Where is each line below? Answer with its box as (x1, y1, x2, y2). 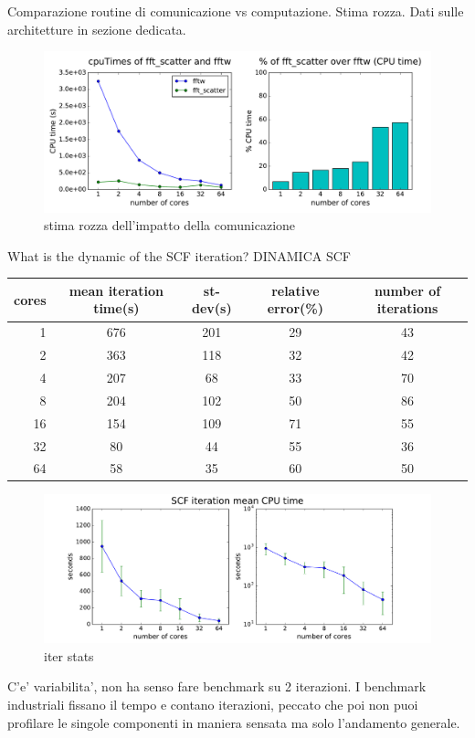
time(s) (93, 299, 140, 318)
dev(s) (191, 299, 232, 318)
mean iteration (69, 280, 164, 300)
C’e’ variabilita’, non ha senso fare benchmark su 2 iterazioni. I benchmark (7, 677, 427, 696)
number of (374, 280, 441, 300)
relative (271, 280, 320, 300)
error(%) (267, 299, 323, 318)
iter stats (44, 646, 94, 665)
